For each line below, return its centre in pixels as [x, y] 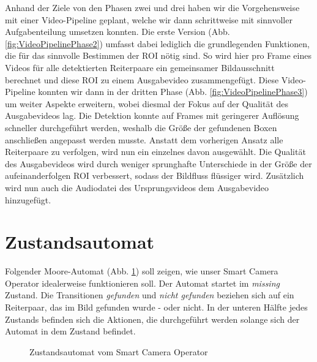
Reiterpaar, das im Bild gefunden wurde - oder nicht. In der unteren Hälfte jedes [156, 307]
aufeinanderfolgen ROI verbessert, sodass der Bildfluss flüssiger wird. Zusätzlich [155, 175]
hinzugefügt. [28, 199]
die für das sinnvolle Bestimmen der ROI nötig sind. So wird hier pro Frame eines [158, 55]
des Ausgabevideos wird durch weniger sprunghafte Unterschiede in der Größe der [158, 163]
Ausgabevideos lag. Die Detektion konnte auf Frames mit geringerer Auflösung [152, 115]
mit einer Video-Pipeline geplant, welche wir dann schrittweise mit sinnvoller [149, 19]
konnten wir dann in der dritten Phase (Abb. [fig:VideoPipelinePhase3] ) [173, 92]
